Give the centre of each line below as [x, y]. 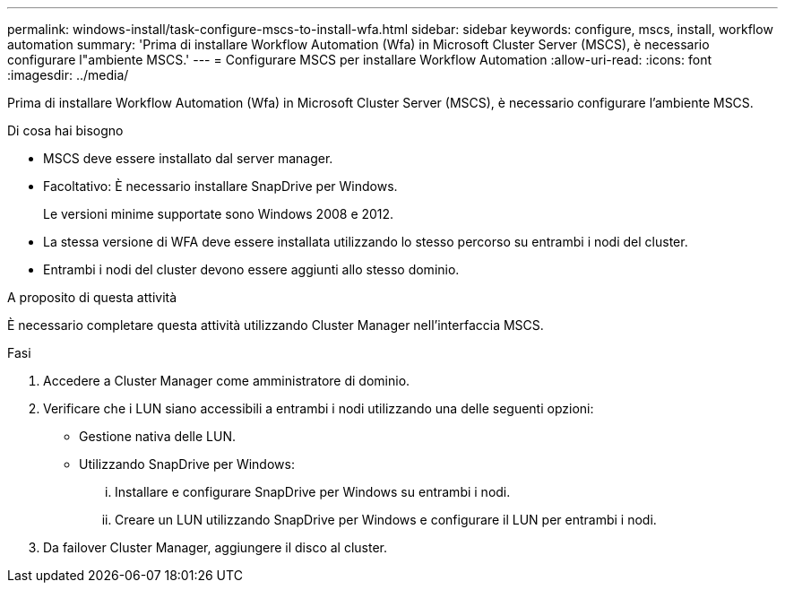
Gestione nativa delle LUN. [157, 436]
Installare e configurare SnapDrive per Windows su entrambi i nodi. [313, 492]
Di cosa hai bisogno [65, 130]
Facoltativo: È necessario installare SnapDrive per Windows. [220, 186]
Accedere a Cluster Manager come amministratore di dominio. [227, 381]
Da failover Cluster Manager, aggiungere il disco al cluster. [215, 547]
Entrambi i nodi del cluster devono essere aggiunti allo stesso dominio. [251, 269]
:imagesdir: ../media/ [68, 75]
